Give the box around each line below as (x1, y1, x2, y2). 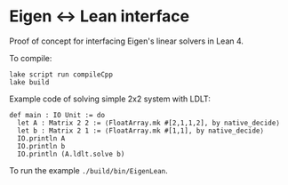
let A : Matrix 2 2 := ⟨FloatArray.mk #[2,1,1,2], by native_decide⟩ (17, 118, 280, 127)
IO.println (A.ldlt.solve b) (17, 149, 125, 158)
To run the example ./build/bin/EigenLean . (9, 165, 169, 175)
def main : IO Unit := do (9, 110, 105, 119)
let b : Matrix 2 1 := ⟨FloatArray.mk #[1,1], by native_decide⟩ (17, 126, 265, 135)
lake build (9, 77, 50, 86)
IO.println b (17, 141, 66, 150)
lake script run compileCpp (9, 69, 114, 79)
